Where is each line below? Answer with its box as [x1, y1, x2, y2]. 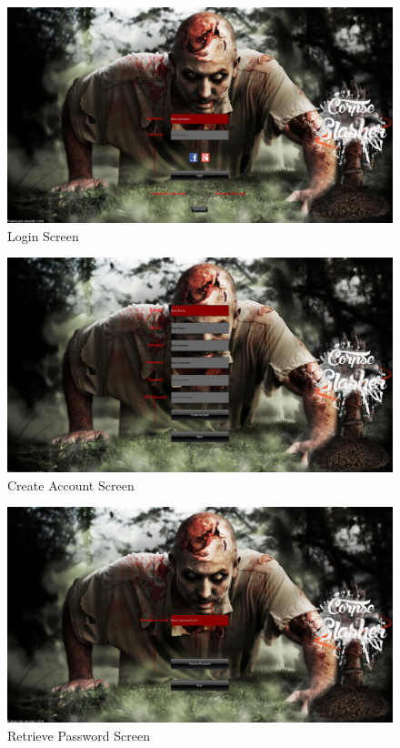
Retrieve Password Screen [7, 726, 150, 745]
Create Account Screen [7, 475, 135, 494]
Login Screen [7, 226, 79, 245]
